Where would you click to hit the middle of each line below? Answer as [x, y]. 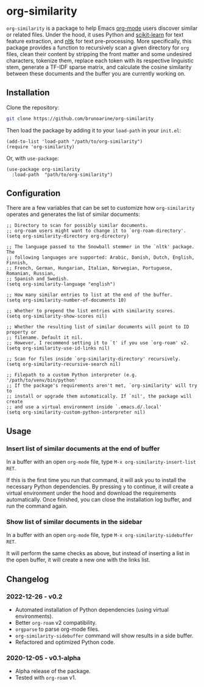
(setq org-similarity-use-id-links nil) [58, 348]
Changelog [28, 579]
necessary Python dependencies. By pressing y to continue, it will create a [100, 487]
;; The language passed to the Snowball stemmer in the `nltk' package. [100, 247]
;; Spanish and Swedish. [38, 279]
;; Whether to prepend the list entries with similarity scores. [91, 311]
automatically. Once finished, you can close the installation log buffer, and [99, 500]
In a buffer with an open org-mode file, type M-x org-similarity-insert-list [101, 462]
